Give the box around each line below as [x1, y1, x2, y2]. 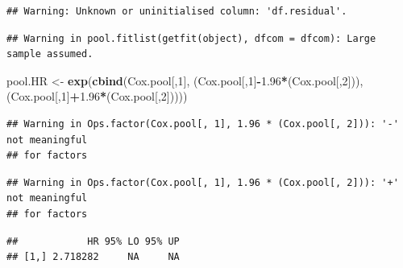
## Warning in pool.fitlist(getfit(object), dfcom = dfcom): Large [6, 32, 376, 44]
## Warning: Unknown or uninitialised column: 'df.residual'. [6, 6, 347, 17]
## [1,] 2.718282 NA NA [6, 251, 180, 263]
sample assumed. [6, 48, 93, 60]
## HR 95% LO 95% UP [6, 235, 180, 247]
